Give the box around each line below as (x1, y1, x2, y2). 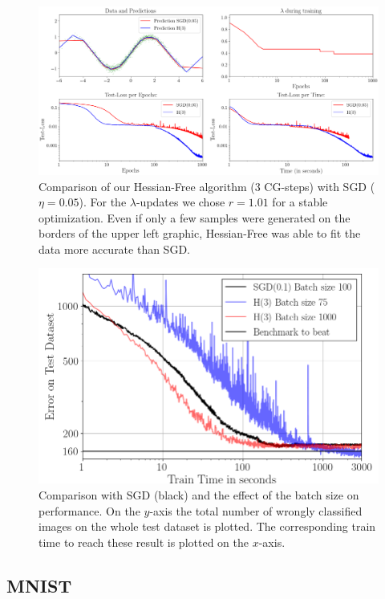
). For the (79, 194, 127, 210)
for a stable (272, 194, 328, 210)
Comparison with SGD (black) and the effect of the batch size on (38, 486, 359, 503)
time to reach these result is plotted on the (38, 533, 249, 550)
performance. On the (38, 502, 140, 519)
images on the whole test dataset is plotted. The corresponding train (38, 518, 376, 535)
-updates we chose (136, 194, 225, 210)
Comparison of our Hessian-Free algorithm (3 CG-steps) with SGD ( (38, 177, 375, 194)
